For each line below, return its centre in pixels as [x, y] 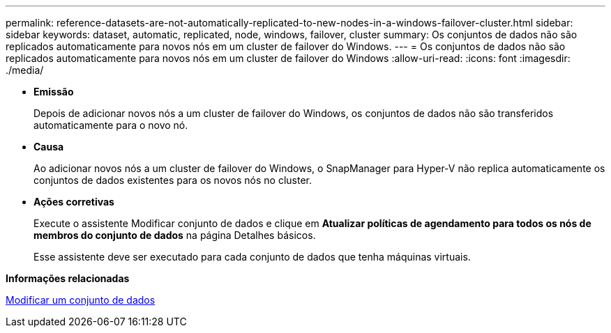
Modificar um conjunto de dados [81, 300]
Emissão [54, 92]
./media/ [25, 70]
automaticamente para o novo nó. [111, 125]
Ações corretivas [74, 202]
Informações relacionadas [68, 278]
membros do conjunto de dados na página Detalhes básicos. [175, 235]
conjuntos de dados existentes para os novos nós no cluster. [173, 180]
